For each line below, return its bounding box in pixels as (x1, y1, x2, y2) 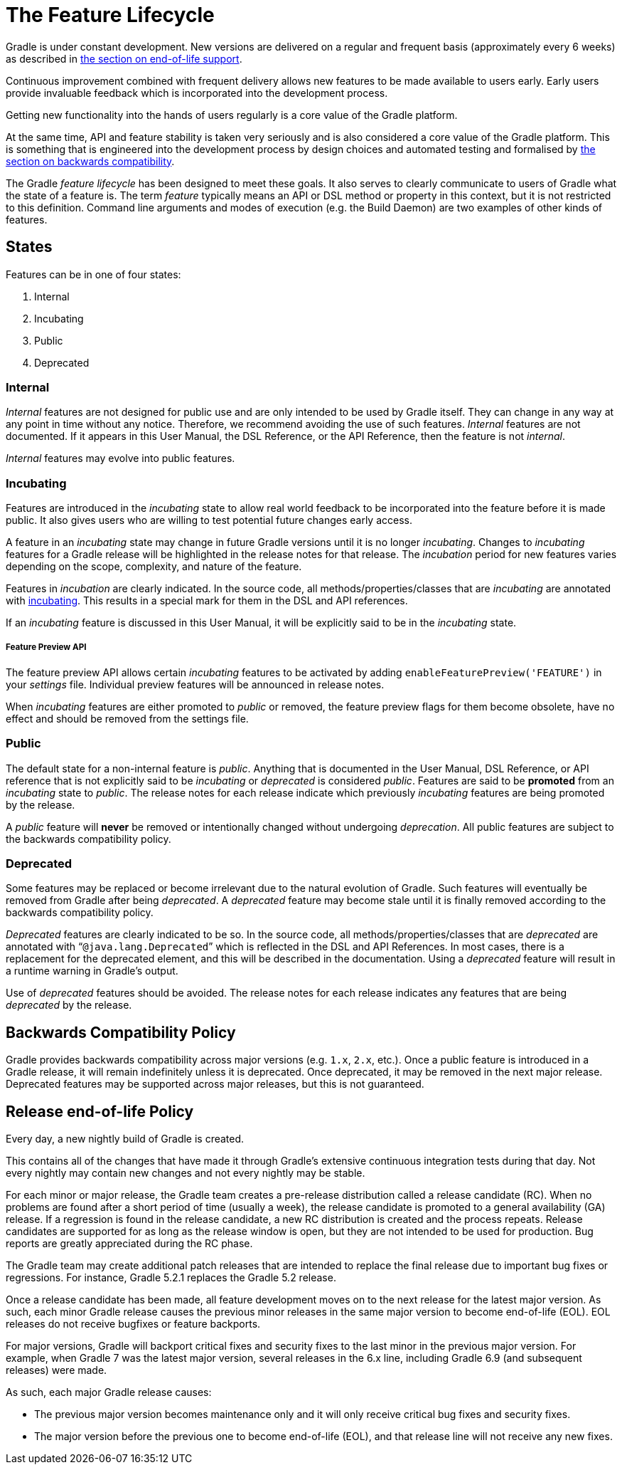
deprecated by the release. (6, 999, 132, 1012)
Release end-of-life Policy (6, 1102, 194, 1120)
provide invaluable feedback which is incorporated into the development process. (6, 86, 388, 99)
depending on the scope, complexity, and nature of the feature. (6, 560, 302, 573)
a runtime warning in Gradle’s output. (6, 965, 178, 977)
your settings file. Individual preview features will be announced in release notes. (6, 678, 385, 691)
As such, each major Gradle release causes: (6, 1386, 212, 1399)
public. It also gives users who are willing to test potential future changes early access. (6, 514, 412, 527)
